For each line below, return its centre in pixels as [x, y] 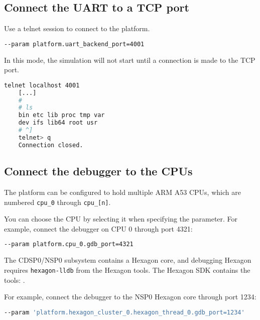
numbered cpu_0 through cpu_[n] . [57, 202]
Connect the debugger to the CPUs [98, 171]
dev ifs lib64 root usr [58, 123]
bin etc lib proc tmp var [61, 115]
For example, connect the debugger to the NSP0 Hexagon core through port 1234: [130, 297]
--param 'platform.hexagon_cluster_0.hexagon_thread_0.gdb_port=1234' [124, 312]
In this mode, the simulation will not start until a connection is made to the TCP [130, 60]
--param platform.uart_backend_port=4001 [74, 44]
